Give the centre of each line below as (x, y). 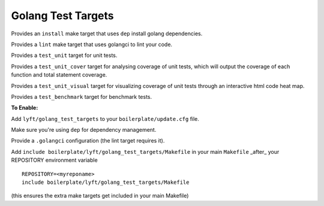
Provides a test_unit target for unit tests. (64, 55)
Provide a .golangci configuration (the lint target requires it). (88, 141)
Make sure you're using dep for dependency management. (84, 130)
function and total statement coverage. (59, 75)
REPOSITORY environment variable (55, 160)
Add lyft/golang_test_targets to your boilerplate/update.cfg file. (105, 119)
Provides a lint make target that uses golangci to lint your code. (92, 44)
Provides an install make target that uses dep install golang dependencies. (107, 34)
